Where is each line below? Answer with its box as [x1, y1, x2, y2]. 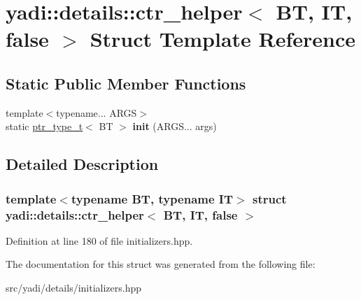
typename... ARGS [56, 105, 137, 120]
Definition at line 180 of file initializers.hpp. [6, 233, 193, 248]
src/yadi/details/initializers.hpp [6, 280, 142, 295]
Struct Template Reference [90, 24, 356, 53]
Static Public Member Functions [6, 72, 246, 94]
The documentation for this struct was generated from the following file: [6, 257, 316, 271]
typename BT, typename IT [71, 190, 234, 207]
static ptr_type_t [6, 119, 83, 134]
